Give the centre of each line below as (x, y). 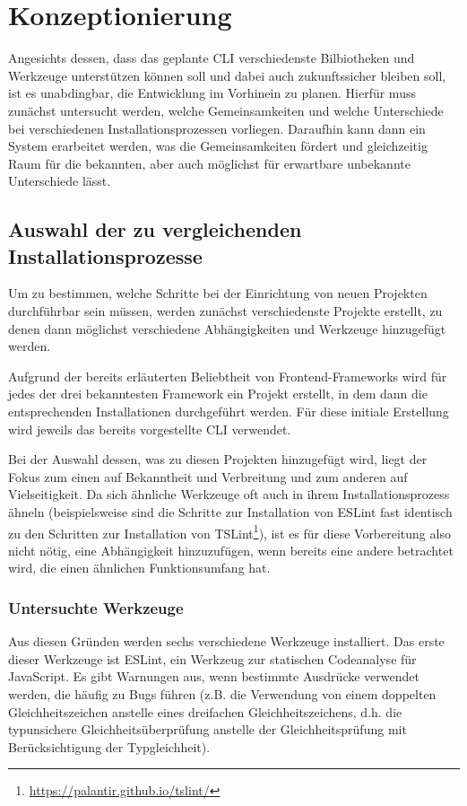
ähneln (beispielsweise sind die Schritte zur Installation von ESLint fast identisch (230, 512)
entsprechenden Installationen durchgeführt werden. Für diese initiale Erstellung (229, 412)
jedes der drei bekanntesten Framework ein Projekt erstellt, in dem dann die (218, 394)
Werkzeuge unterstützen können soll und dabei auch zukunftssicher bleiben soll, (227, 75)
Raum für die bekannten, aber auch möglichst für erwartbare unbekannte (209, 163)
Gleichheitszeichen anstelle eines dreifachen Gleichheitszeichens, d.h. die (205, 711)
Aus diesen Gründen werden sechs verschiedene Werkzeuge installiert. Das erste (226, 641)
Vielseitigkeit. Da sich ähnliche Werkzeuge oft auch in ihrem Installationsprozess (229, 494)
